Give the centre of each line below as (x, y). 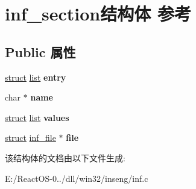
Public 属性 (40, 51)
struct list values (37, 117)
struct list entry (36, 77)
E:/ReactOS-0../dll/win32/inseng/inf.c (77, 178)
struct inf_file (30, 138)
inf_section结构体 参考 (98, 14)
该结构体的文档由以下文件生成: (65, 157)
